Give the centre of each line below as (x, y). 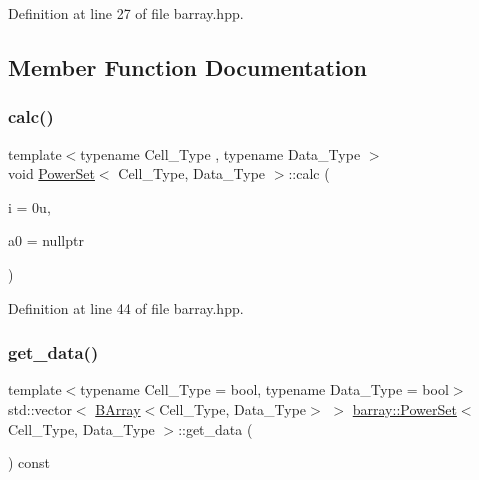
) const (29, 462)
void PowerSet (51, 173)
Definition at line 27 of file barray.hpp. (126, 13)
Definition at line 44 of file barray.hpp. (126, 307)
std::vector (40, 408)
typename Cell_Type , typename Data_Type (220, 153)
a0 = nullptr (46, 240)
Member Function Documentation (188, 66)
